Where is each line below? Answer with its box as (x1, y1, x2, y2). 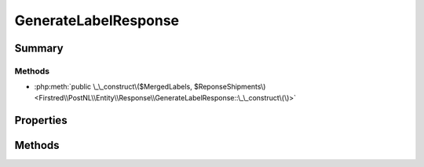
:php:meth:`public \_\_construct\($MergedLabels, (34, 82, 192, 92)
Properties (14, 114, 68, 127)
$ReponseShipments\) (193, 82, 266, 92)
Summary (14, 42, 64, 55)
